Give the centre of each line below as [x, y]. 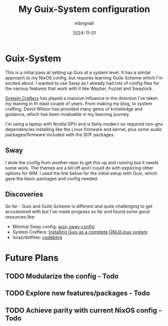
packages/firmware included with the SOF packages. [60, 135]
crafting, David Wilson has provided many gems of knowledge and [74, 108]
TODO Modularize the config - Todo [62, 276]
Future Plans [32, 258]
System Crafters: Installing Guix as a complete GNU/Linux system [80, 232]
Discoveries [24, 194]
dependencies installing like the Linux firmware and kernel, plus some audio [83, 129]
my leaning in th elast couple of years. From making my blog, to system [79, 103]
